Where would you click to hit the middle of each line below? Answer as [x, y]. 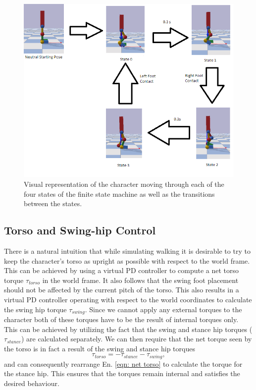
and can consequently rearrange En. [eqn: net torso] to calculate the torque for [123, 363]
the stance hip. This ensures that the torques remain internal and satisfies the [122, 373]
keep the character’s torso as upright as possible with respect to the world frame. [127, 260]
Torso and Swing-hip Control [80, 230]
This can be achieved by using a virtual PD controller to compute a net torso [122, 270]
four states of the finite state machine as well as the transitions [119, 194]
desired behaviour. [32, 383]
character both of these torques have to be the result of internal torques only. [121, 319]
